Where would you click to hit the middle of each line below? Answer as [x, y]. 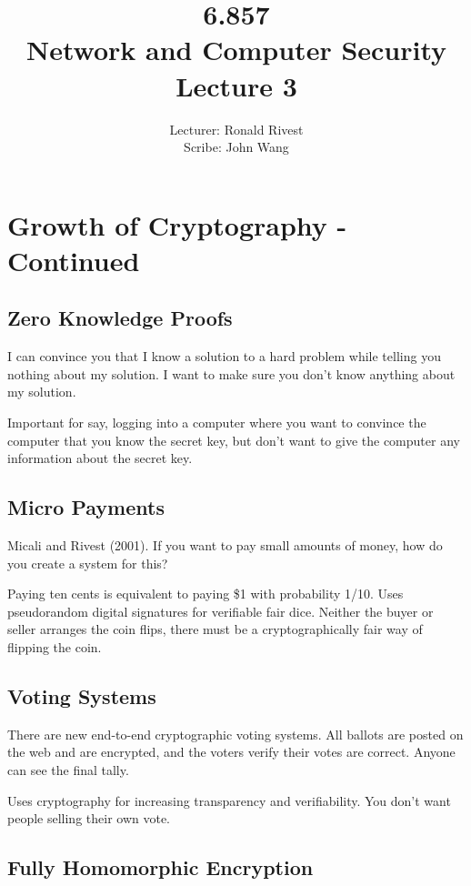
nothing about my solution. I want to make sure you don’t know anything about [231, 373]
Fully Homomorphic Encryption [160, 867]
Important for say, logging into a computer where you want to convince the [217, 423]
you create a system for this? [88, 563]
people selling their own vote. [89, 818]
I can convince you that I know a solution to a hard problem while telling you [224, 356]
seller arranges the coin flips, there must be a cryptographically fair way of [215, 629]
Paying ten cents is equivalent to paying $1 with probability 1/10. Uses [205, 594]
